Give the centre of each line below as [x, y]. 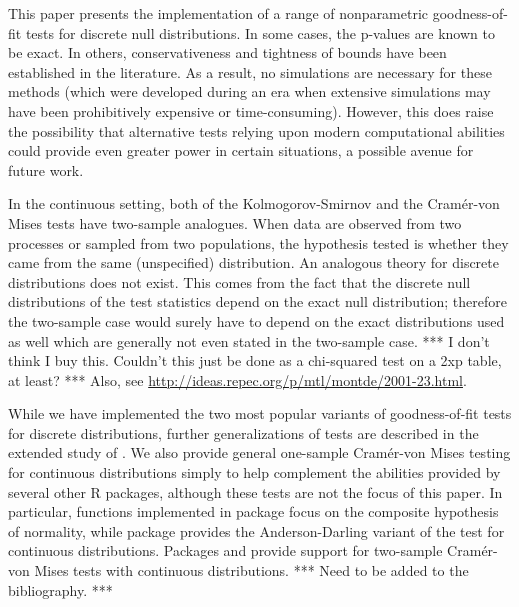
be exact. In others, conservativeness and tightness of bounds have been [227, 52]
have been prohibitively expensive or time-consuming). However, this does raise [251, 110]
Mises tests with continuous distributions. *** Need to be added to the [251, 570]
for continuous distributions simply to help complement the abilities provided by [254, 472]
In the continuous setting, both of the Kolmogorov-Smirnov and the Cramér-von [254, 203]
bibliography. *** [60, 589]
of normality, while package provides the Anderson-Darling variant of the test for [256, 530]
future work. [46, 169]
